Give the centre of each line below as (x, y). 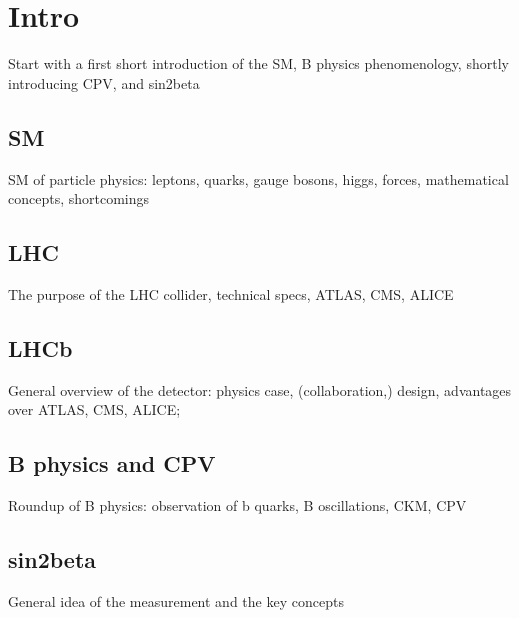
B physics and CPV (112, 463)
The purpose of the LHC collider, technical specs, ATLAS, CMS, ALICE (231, 293)
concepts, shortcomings (79, 198)
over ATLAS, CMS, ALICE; (94, 409)
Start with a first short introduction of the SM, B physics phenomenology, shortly (258, 63)
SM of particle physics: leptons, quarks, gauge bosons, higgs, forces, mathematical (258, 178)
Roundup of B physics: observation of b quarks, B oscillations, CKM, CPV (237, 505)
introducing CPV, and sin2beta (104, 82)
